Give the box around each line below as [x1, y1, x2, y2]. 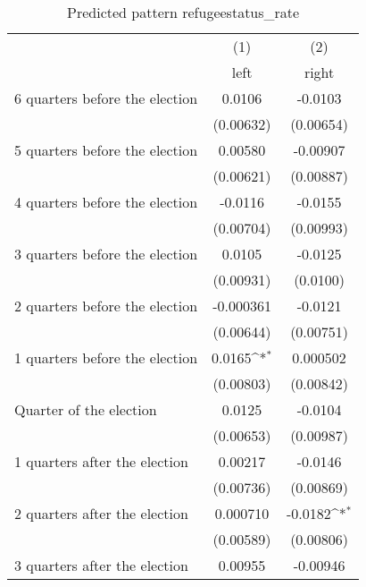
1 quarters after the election [14, 451, 188, 472]
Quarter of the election [14, 399, 157, 420]
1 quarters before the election [14, 347, 198, 368]
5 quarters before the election [14, 140, 198, 160]
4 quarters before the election [14, 191, 198, 212]
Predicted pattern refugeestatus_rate [67, 2, 300, 22]
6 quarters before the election [14, 88, 198, 108]
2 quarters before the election [14, 295, 198, 316]
